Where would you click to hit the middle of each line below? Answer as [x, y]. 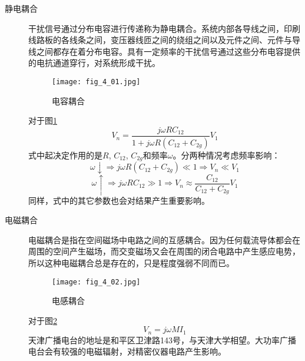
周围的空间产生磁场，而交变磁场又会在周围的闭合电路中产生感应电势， [164, 251]
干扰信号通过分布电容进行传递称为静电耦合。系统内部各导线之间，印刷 [164, 28]
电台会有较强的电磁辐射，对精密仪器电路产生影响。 [127, 351]
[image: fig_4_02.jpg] [96, 282]
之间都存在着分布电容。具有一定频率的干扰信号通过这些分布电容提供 [168, 51]
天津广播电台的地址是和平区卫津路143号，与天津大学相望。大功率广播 [162, 340]
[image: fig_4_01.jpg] [96, 82]
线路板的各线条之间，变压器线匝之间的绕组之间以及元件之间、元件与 [160, 40]
